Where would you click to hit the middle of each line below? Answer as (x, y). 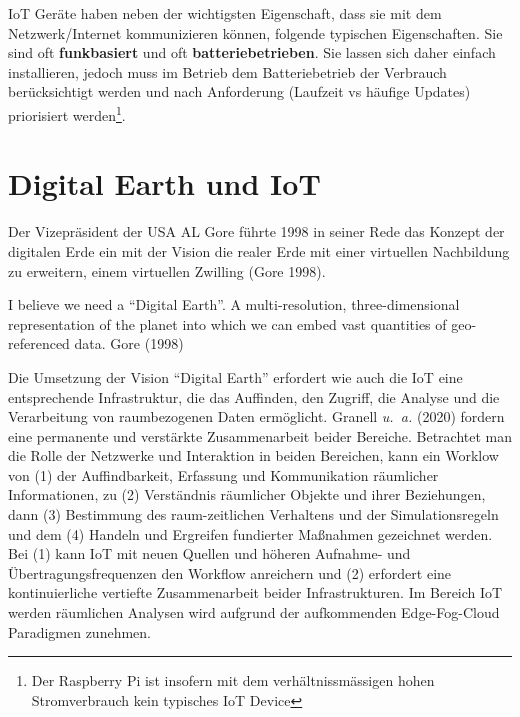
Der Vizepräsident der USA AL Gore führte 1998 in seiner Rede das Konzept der (256, 231)
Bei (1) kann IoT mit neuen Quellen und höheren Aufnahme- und (209, 553)
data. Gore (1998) (129, 343)
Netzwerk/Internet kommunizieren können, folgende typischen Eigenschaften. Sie (255, 32)
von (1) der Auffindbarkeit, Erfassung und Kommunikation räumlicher (223, 474)
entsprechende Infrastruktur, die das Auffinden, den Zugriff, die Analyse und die (254, 396)
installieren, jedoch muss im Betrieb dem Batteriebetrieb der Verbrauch (227, 71)
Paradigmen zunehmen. (79, 631)
